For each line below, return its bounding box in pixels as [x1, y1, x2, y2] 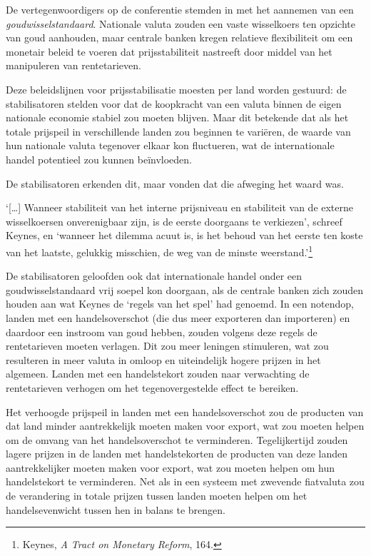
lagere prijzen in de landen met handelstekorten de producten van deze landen [6, 446, 347, 461]
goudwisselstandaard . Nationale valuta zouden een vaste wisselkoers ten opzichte [6, 16, 355, 31]
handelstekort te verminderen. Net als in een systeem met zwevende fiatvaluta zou [6, 474, 365, 489]
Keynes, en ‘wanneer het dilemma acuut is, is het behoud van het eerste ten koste [6, 228, 363, 243]
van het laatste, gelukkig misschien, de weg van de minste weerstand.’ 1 [6, 242, 313, 259]
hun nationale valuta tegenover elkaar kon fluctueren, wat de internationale [6, 138, 335, 153]
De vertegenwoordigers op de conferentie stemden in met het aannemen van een [6, 2, 354, 16]
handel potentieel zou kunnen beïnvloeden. [6, 151, 192, 166]
